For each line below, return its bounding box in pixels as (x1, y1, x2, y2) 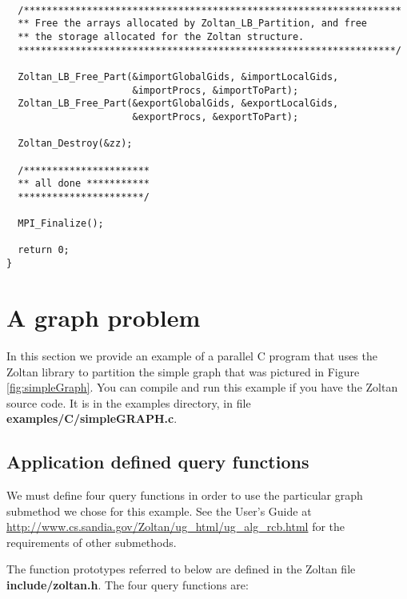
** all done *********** (18, 178, 150, 190)
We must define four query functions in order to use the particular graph (6, 487, 363, 504)
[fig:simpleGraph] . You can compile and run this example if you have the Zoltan (6, 379, 398, 396)
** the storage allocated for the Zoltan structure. (18, 30, 305, 42)
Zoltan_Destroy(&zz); (18, 138, 133, 150)
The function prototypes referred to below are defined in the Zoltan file (6, 561, 356, 577)
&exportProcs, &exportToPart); (132, 111, 299, 123)
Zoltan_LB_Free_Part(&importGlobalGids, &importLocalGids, (18, 70, 339, 82)
